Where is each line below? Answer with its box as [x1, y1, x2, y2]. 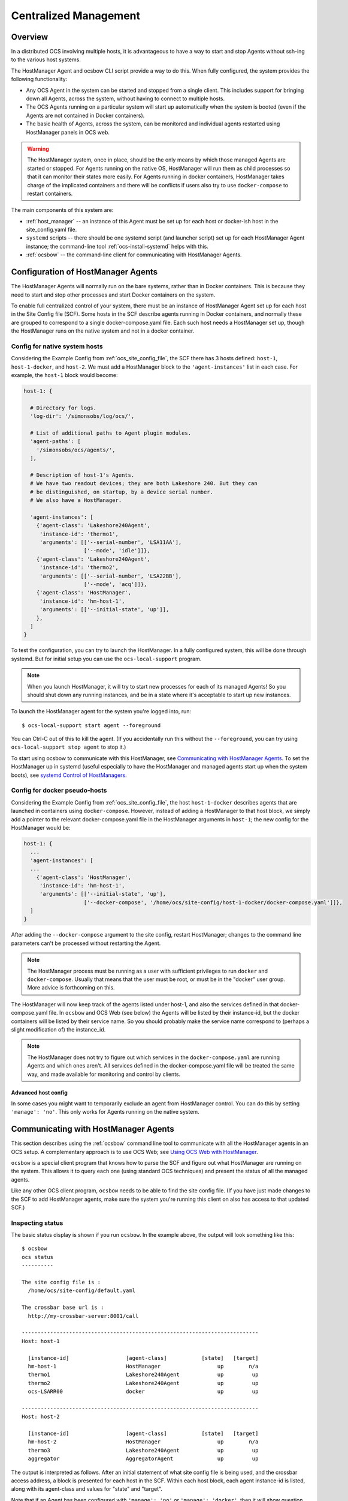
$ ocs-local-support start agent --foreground [22, 722, 161, 729]
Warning [27, 145, 49, 153]
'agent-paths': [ [30, 438, 81, 445]
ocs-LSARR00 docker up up [28, 1388, 259, 1395]
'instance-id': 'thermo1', [39, 530, 119, 537]
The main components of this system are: [11, 207, 114, 214]
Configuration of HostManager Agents [11, 267, 158, 277]
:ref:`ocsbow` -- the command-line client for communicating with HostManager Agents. [26, 251, 242, 258]
